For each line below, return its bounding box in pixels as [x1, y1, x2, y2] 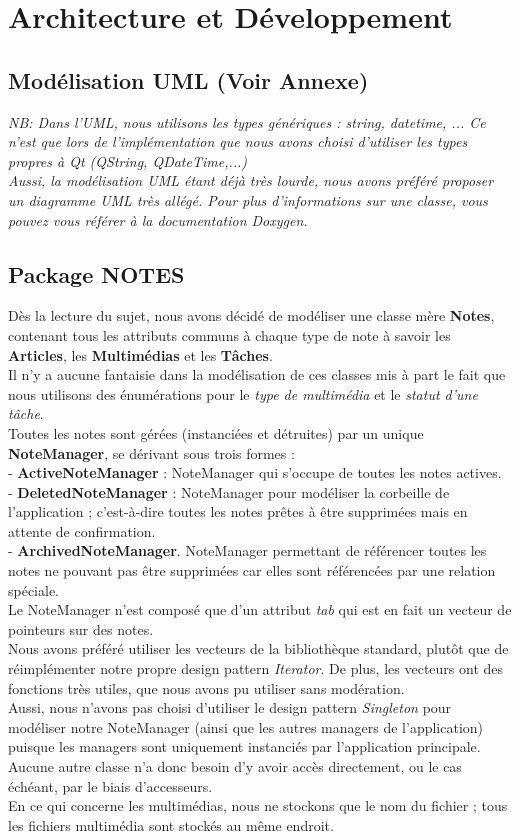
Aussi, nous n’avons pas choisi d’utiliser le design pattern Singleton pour [8, 697, 452, 718]
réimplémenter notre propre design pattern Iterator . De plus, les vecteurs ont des [8, 658, 504, 679]
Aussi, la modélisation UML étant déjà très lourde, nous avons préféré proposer [8, 170, 494, 191]
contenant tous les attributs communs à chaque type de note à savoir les [8, 324, 451, 345]
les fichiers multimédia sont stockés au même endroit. [8, 814, 334, 835]
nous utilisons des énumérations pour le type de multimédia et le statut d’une [8, 383, 478, 404]
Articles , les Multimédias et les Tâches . [8, 344, 273, 365]
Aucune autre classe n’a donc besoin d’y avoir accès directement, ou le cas [8, 756, 462, 776]
